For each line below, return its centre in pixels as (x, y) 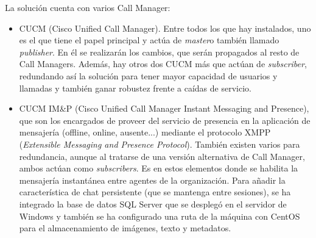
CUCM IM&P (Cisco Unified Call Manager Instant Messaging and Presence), (164, 108)
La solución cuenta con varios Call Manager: (88, 7)
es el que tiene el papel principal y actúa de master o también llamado (149, 40)
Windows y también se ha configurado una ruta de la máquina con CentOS (160, 216)
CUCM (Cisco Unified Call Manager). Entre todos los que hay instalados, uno (165, 28)
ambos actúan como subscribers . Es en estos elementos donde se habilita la (159, 168)
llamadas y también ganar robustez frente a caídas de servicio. (135, 88)
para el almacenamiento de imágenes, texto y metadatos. (125, 228)
